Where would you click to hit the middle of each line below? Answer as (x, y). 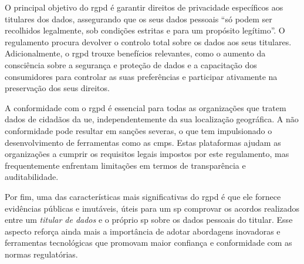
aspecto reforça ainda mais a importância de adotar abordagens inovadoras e (143, 231)
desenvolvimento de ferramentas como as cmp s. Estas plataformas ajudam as (143, 142)
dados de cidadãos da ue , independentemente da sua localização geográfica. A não (152, 119)
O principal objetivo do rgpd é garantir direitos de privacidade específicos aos (144, 7)
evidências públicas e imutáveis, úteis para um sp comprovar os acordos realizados (152, 208)
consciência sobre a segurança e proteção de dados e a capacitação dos (131, 64)
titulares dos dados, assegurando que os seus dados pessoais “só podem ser (139, 19)
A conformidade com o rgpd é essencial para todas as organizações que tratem (146, 107)
